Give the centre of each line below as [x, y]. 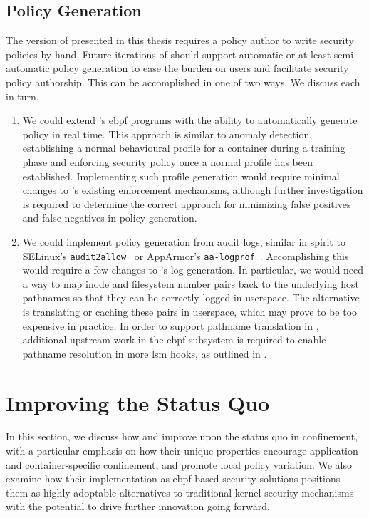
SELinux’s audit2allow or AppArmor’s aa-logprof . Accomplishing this [186, 255]
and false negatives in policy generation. [110, 218]
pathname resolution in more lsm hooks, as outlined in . [145, 353]
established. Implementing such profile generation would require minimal [181, 176]
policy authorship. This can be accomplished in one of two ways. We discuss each [183, 82]
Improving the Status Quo [138, 402]
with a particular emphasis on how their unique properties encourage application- [184, 451]
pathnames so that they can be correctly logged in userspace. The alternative [191, 297]
